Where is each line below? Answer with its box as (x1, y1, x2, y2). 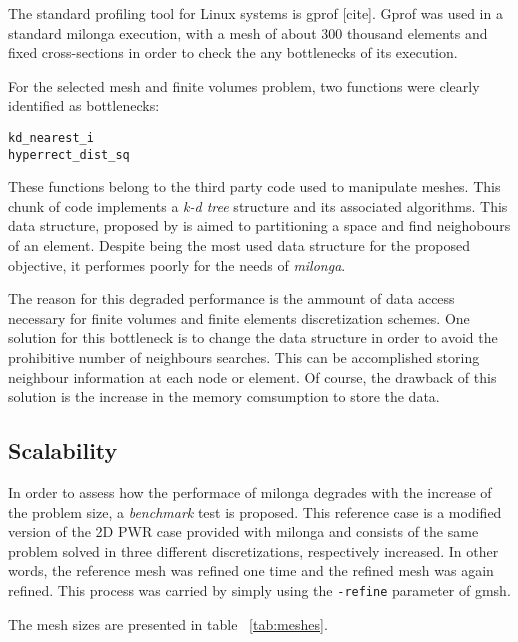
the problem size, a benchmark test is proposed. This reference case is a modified (8, 501, 502, 522)
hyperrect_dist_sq (8, 147, 130, 162)
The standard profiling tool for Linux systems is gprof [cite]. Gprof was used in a (8, 3, 503, 23)
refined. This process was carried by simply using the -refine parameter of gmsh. (8, 579, 511, 600)
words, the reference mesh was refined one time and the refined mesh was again (8, 560, 494, 581)
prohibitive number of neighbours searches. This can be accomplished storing (8, 347, 480, 368)
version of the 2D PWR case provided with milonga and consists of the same (8, 521, 479, 542)
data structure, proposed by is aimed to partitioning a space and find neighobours (8, 215, 511, 236)
